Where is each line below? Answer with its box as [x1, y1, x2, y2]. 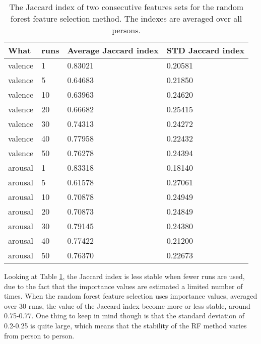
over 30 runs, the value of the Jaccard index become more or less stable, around [4, 300, 250, 311]
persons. [112, 24, 141, 36]
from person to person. [4, 330, 75, 340]
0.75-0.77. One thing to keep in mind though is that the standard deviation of [4, 310, 245, 321]
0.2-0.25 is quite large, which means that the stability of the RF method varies [4, 320, 247, 330]
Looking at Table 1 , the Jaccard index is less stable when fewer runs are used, [4, 271, 245, 281]
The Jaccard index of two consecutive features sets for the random [9, 1, 244, 13]
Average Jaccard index [67, 44, 159, 56]
